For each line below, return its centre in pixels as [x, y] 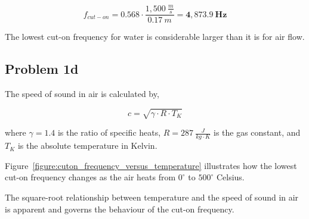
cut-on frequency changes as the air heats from [90, 177]
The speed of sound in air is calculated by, [82, 94]
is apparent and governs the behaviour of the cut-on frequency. [120, 209]
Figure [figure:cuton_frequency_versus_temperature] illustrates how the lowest [151, 165]
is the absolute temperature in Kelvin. [87, 146]
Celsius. [230, 177]
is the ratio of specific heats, [109, 132]
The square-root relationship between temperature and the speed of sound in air [152, 197]
